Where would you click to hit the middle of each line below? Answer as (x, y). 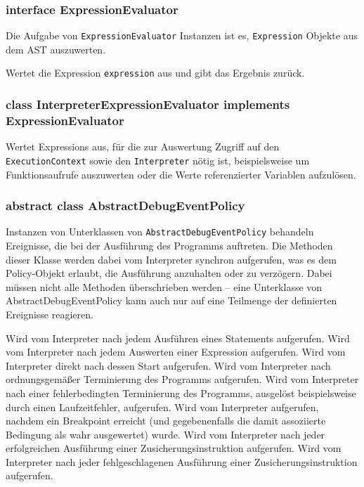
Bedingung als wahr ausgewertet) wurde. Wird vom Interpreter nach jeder (165, 434)
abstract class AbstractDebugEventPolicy (125, 206)
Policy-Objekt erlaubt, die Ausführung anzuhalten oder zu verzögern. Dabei (169, 273)
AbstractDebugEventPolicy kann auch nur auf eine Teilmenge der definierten (171, 300)
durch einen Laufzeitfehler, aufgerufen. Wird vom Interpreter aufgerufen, (162, 407)
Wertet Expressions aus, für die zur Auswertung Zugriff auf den (143, 147)
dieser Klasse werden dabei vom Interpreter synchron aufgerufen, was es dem (171, 259)
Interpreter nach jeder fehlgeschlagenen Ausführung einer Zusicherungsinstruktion (182, 461)
